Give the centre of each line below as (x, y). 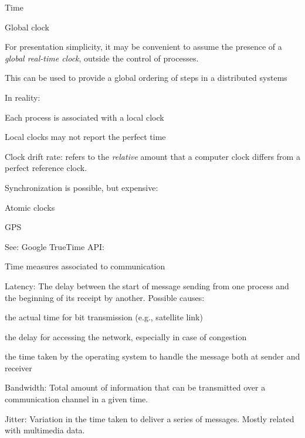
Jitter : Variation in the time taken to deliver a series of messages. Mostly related (150, 418)
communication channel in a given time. (77, 399)
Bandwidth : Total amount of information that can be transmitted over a (135, 387)
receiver (18, 367)
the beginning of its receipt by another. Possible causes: (105, 297)
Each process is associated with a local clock (84, 117)
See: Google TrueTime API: (55, 246)
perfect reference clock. (46, 168)
